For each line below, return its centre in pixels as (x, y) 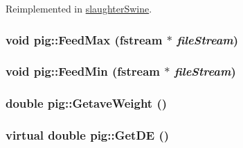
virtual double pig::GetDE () (88, 135)
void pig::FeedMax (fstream (84, 39)
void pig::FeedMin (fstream (83, 71)
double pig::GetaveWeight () (87, 103)
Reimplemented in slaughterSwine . (79, 8)
